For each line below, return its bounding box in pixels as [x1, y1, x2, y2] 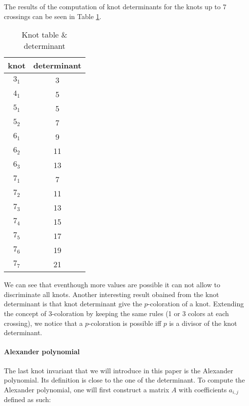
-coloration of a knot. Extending [147, 299, 244, 309]
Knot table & [21, 29, 67, 41]
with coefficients [179, 384, 227, 394]
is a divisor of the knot [169, 318, 237, 328]
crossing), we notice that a [4, 318, 83, 328]
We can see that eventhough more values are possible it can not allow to [4, 279, 220, 290]
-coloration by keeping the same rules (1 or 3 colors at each [52, 308, 229, 318]
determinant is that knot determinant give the [4, 299, 142, 309]
